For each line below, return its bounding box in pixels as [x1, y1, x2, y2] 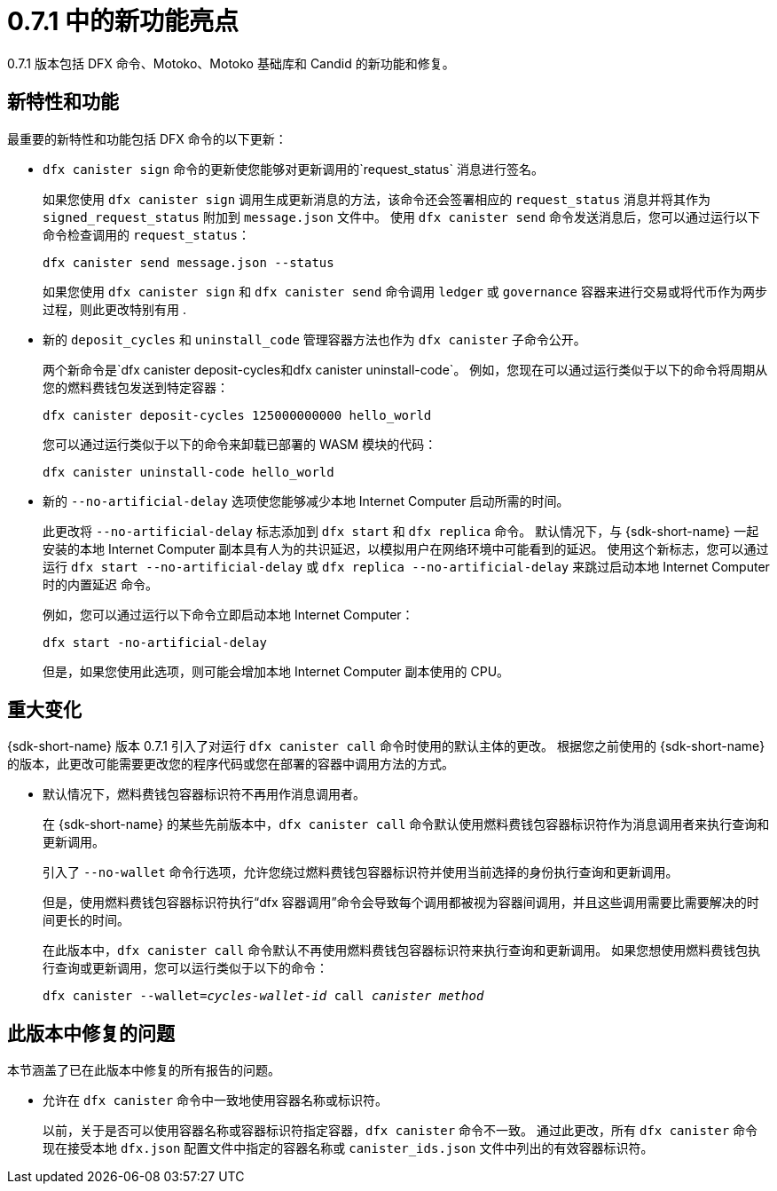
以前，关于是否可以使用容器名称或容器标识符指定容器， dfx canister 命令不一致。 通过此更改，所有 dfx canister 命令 [43, 1123, 758, 1139]
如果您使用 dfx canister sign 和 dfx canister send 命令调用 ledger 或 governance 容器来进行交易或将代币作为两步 [43, 283, 767, 299]
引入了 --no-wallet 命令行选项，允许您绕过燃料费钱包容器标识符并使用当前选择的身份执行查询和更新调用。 [43, 864, 679, 880]
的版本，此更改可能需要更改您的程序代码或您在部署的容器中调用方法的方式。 [7, 756, 454, 772]
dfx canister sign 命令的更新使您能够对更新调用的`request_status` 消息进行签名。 [43, 161, 544, 177]
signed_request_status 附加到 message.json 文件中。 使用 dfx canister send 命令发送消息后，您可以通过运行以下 [43, 209, 761, 225]
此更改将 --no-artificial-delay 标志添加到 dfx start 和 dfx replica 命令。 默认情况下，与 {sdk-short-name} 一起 [43, 523, 759, 539]
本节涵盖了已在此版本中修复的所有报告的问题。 [7, 1062, 280, 1078]
